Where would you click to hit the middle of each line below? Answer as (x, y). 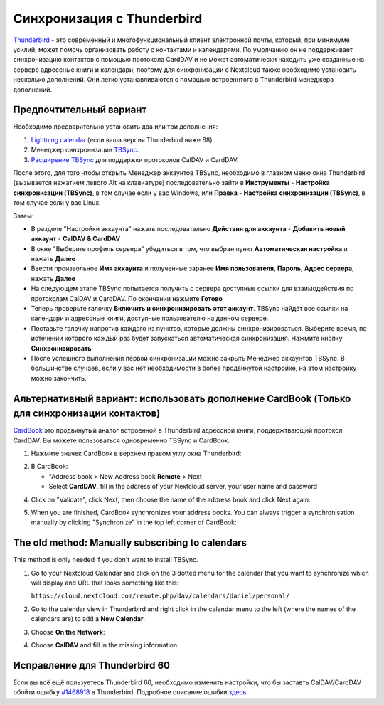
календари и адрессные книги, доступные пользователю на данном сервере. (150, 318)
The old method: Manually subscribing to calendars (130, 543)
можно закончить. (59, 378)
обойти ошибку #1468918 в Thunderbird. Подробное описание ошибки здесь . (131, 692)
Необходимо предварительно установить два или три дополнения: (116, 127)
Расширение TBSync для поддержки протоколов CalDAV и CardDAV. (135, 159)
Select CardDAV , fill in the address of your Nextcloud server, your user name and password (183, 487)
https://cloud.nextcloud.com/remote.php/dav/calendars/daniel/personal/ (160, 596)
